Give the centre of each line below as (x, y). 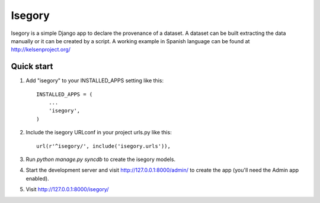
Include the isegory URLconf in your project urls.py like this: (99, 133)
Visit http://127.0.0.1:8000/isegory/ (67, 189)
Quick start (32, 67)
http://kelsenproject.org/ (41, 50)
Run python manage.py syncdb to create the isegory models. (101, 159)
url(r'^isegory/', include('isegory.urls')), (104, 146)
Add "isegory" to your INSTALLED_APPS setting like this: (95, 80)
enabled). (38, 178)
